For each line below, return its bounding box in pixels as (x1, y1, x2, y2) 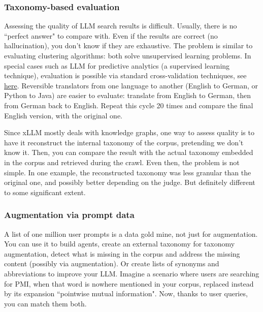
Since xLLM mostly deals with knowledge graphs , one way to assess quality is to (4, 127, 254, 138)
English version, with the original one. (4, 110, 123, 120)
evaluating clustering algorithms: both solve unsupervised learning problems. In (4, 50, 251, 60)
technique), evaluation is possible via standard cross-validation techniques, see (4, 70, 247, 81)
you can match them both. (4, 298, 87, 308)
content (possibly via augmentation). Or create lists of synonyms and (4, 258, 219, 269)
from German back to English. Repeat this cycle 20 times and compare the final (4, 100, 253, 110)
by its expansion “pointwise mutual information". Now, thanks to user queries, (4, 288, 248, 299)
